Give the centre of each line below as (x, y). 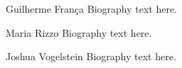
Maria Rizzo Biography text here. (79, 32)
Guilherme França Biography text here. (92, 8)
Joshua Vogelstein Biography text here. (91, 56)
